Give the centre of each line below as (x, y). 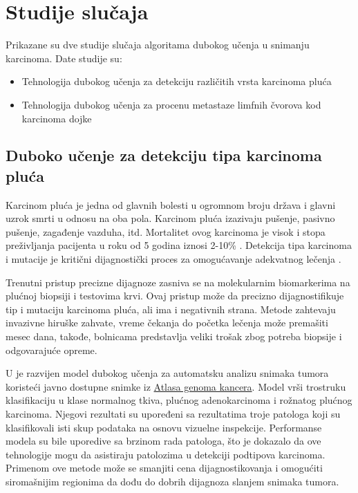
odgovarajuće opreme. (51, 350)
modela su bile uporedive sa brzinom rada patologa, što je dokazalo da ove (163, 441)
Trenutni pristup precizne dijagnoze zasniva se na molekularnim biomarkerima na (178, 282)
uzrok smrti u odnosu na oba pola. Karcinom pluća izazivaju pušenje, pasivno (170, 218)
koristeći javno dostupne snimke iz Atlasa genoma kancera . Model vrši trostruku (176, 386)
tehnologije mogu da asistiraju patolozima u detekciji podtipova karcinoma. (166, 454)
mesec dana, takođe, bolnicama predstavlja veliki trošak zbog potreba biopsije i (174, 336)
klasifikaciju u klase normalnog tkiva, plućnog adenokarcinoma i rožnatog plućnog (179, 400)
